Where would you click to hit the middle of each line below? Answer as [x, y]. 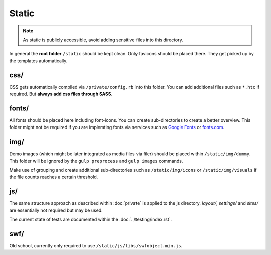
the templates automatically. [38, 61]
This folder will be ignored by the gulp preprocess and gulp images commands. [96, 161]
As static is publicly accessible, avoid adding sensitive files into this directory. [103, 40]
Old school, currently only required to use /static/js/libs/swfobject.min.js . [96, 245]
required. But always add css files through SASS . [61, 94]
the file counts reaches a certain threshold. [54, 177]
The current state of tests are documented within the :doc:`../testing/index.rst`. [91, 220]
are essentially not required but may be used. [56, 210]
